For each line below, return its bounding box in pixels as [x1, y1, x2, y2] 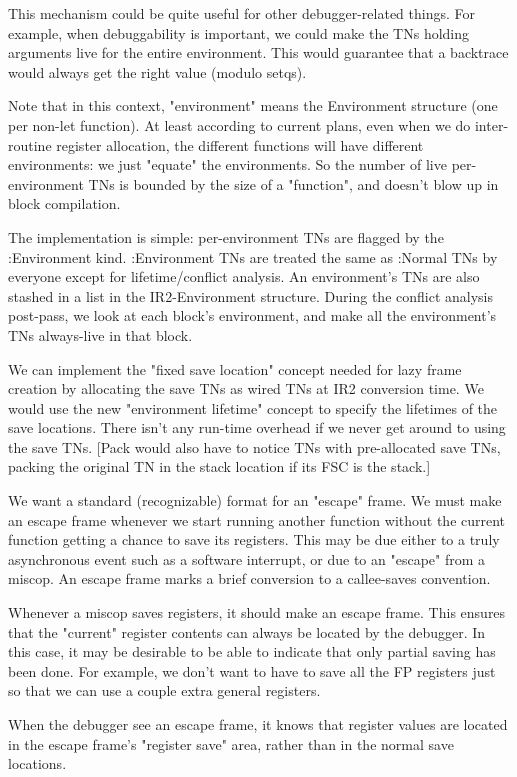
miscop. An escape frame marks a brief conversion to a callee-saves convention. [8, 568, 491, 589]
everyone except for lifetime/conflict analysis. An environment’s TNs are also [8, 266, 480, 287]
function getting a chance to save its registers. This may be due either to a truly [8, 529, 500, 550]
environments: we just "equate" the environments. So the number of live [8, 154, 447, 175]
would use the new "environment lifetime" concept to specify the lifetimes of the [8, 397, 498, 418]
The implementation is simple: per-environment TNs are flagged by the [8, 226, 444, 247]
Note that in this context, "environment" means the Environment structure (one [8, 95, 498, 116]
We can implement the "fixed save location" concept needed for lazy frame [8, 358, 462, 379]
